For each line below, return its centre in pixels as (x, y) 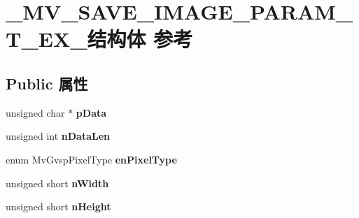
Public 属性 (47, 83)
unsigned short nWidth (57, 183)
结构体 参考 (140, 39)
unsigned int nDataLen (58, 136)
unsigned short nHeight (58, 206)
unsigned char (35, 112)
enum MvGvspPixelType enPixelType (91, 159)
